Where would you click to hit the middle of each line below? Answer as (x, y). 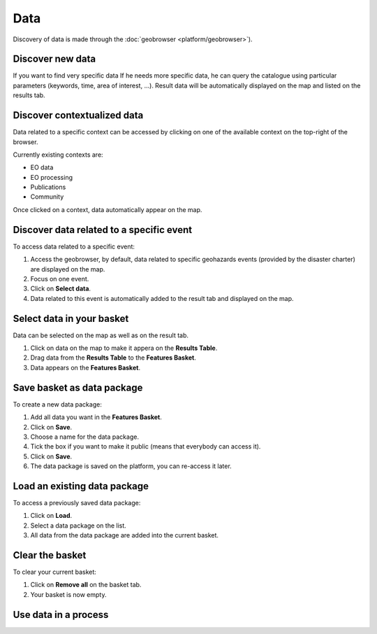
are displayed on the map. (68, 269)
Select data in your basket (71, 318)
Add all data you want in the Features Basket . (96, 417)
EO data (42, 167)
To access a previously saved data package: (77, 502)
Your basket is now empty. (68, 594)
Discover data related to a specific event (102, 230)
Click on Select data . (60, 289)
